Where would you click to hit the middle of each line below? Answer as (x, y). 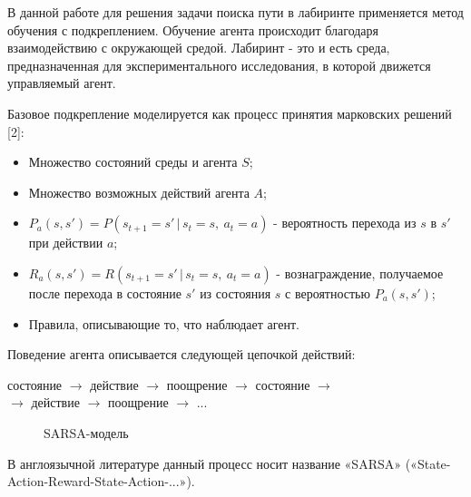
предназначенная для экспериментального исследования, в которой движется (219, 65)
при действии (66, 243)
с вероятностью (328, 292)
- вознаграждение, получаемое (360, 273)
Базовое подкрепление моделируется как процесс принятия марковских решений (230, 113)
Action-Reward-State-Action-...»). (101, 481)
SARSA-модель (86, 432)
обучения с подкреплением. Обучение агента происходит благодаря (193, 29)
